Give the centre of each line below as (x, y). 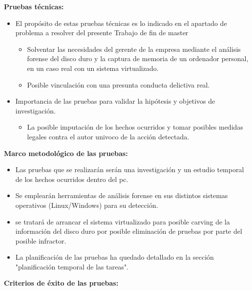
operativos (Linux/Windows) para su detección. (87, 205)
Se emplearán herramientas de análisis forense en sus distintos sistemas (122, 195)
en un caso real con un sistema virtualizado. (93, 68)
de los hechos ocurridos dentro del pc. (72, 179)
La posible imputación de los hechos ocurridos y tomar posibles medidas (135, 127)
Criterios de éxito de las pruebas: (61, 283)
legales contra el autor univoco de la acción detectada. (108, 136)
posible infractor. (41, 240)
